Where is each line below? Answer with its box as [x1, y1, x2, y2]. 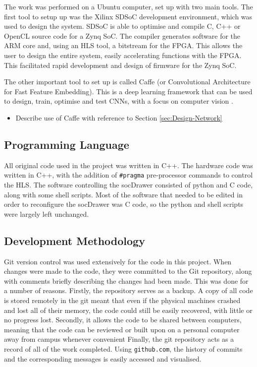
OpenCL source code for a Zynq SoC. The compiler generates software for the [4, 30, 241, 41]
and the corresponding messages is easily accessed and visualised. [4, 353, 202, 364]
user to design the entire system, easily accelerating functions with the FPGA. [4, 50, 242, 60]
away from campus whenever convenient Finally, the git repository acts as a [4, 334, 234, 344]
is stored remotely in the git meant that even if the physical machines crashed [4, 295, 241, 305]
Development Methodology [4, 233, 145, 248]
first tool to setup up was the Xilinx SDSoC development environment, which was [4, 11, 253, 21]
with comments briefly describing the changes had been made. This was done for [4, 275, 249, 286]
